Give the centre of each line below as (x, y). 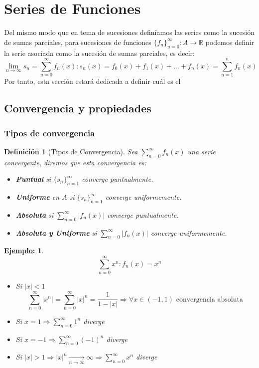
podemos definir (230, 42)
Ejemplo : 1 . (24, 250)
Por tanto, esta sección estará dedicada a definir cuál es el (92, 81)
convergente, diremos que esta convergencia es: (75, 162)
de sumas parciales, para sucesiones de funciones (78, 42)
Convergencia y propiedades (78, 108)
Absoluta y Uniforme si (56, 232)
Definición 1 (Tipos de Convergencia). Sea (71, 151)
